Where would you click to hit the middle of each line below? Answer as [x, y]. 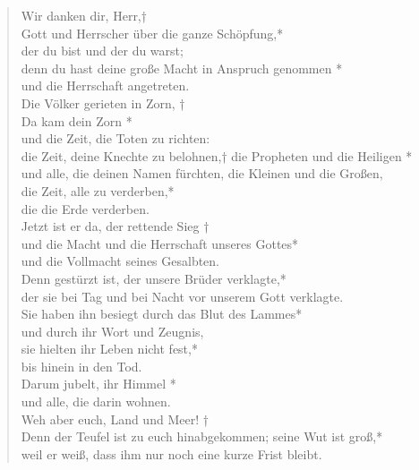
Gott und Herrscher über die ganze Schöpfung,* [152, 33]
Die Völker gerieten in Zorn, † [103, 103]
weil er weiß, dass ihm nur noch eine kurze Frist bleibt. [171, 453]
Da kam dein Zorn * [77, 120]
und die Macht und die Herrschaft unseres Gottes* [160, 243]
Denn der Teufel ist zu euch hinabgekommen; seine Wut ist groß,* [202, 436]
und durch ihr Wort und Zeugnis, [112, 331]
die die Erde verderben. [85, 208]
